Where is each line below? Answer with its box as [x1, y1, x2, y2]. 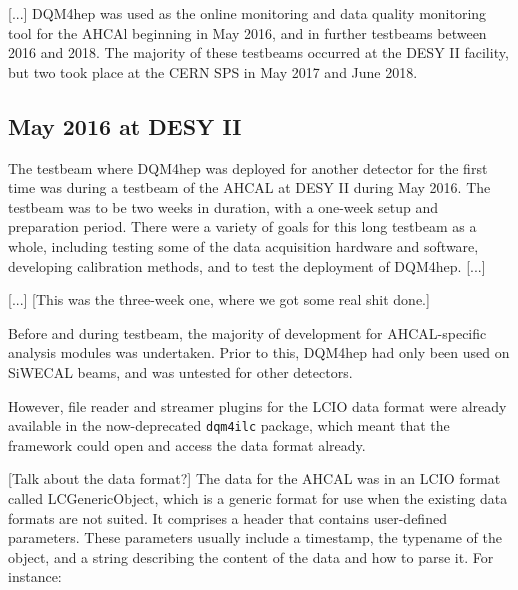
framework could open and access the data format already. [8, 434, 366, 455]
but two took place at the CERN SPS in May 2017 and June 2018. [8, 61, 418, 82]
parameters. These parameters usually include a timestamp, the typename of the [8, 527, 503, 548]
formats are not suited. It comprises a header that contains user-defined [8, 507, 447, 528]
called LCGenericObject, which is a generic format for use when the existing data [8, 487, 508, 508]
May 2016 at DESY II [8, 110, 242, 141]
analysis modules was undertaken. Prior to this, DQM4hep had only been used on [8, 342, 510, 363]
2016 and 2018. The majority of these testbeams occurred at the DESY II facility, [8, 42, 509, 63]
